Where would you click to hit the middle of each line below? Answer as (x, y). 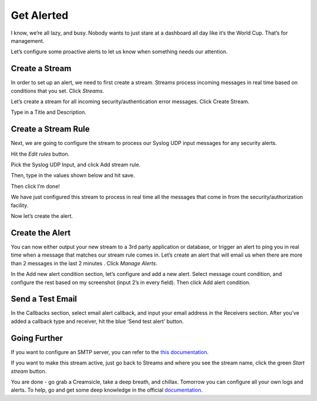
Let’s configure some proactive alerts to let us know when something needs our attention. (119, 52)
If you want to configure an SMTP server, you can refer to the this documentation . (110, 352)
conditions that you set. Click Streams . (58, 90)
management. (28, 41)
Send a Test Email (44, 299)
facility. (20, 205)
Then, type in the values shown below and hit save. (73, 176)
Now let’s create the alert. (42, 216)
